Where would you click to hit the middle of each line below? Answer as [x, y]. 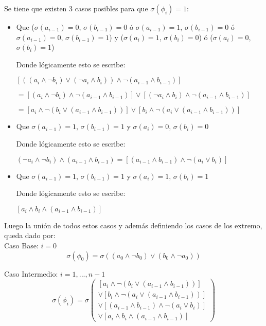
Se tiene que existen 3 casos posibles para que [76, 8]
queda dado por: [30, 235]
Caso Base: [21, 245]
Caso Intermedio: [31, 273]
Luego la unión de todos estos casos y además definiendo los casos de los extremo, [133, 225]
